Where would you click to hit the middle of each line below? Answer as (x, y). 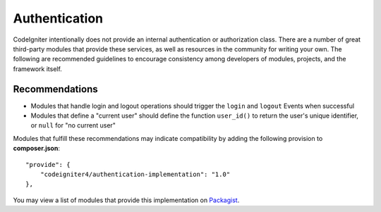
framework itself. (38, 69)
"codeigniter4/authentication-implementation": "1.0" (135, 174)
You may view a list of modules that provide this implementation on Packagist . (126, 200)
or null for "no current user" (73, 125)
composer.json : (36, 149)
